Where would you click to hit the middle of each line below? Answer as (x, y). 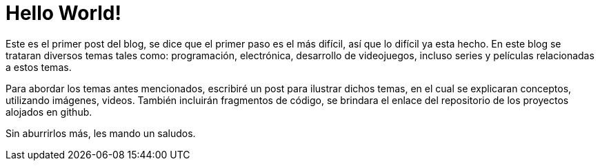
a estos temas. (39, 67)
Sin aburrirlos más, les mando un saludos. (101, 133)
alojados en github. (49, 112)
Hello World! (63, 13)
